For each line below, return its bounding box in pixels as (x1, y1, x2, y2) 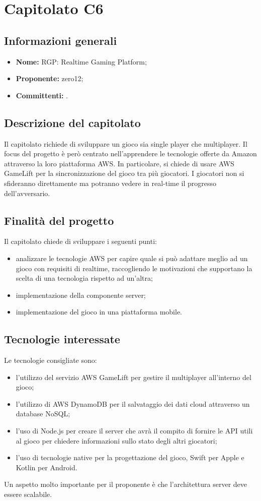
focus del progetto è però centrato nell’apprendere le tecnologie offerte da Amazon (4, 148, 257, 159)
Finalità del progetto (4, 212, 114, 228)
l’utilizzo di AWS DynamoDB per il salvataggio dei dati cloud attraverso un (16, 398, 250, 409)
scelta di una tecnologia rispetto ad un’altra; (16, 273, 153, 283)
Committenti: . (16, 90, 68, 100)
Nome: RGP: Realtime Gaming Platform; (16, 56, 147, 67)
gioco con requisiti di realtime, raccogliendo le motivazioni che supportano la (16, 263, 252, 273)
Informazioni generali (4, 32, 117, 48)
